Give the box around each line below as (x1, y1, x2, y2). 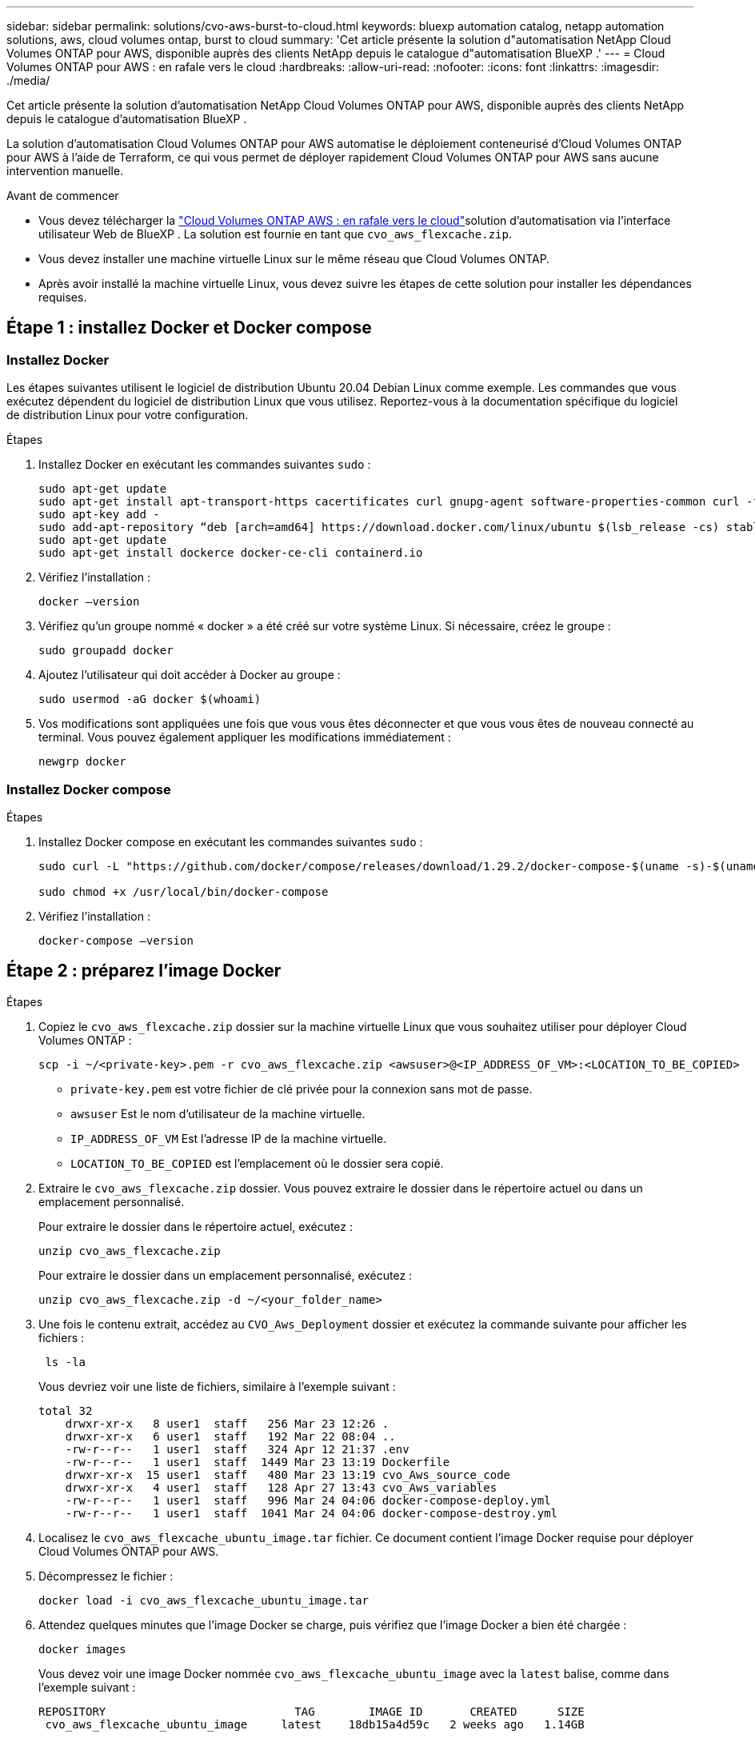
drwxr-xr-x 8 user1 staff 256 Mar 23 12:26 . (65, 1416, 389, 1430)
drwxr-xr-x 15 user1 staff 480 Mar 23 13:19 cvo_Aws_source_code (65, 1468, 511, 1481)
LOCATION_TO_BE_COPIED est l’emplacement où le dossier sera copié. (70, 1156, 444, 1170)
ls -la (45, 1355, 86, 1368)
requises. (38, 290, 87, 304)
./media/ (6, 74, 50, 87)
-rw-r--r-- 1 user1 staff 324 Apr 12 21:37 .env (65, 1442, 409, 1456)
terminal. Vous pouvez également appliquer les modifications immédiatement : (38, 730, 451, 745)
